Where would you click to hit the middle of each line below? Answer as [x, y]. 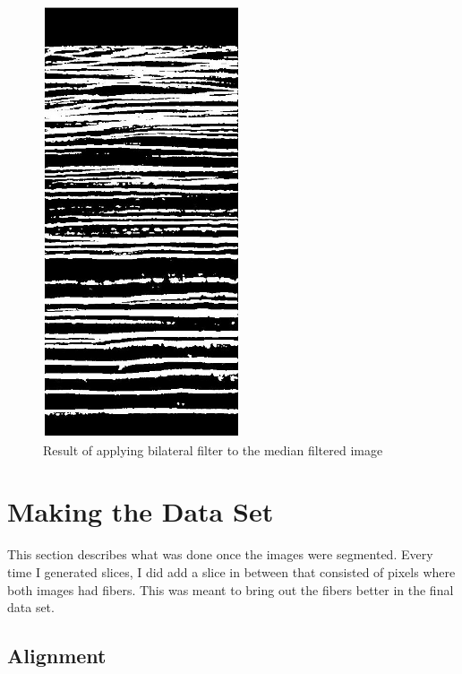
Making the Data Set [141, 511]
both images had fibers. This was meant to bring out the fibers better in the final [231, 589]
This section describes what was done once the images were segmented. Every [220, 554]
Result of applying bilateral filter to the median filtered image [213, 449]
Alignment [57, 656]
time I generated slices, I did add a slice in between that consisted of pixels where [231, 571]
